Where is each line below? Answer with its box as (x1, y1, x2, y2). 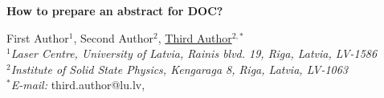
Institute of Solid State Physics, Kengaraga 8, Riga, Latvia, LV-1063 (10, 60, 349, 77)
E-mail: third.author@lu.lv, (10, 76, 145, 93)
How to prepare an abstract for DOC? (6, 2, 223, 18)
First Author (6, 29, 69, 46)
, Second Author (73, 29, 154, 46)
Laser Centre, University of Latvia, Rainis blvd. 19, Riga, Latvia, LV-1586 (10, 45, 378, 62)
